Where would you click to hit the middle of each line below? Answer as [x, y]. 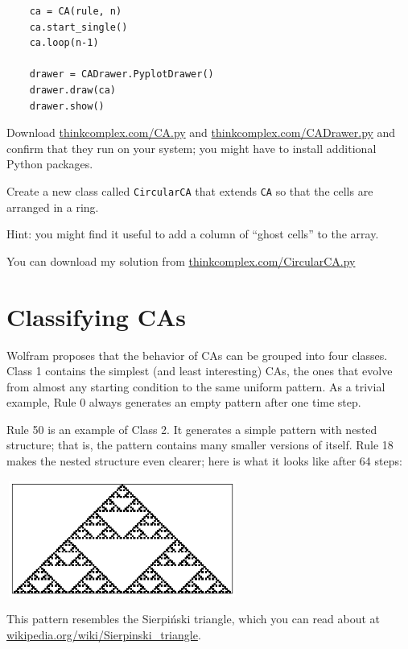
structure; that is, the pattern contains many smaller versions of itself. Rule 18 [200, 445]
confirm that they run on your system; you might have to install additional [192, 148]
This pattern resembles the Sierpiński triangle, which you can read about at [194, 619]
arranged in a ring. [53, 207]
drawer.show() [67, 106]
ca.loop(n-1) [64, 43]
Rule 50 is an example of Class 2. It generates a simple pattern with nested [192, 429]
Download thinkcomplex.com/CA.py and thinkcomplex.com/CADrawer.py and [201, 132]
